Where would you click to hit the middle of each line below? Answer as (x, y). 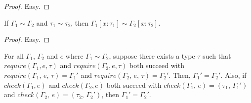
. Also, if (233, 75)
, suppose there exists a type (152, 55)
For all (14, 55)
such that (217, 55)
